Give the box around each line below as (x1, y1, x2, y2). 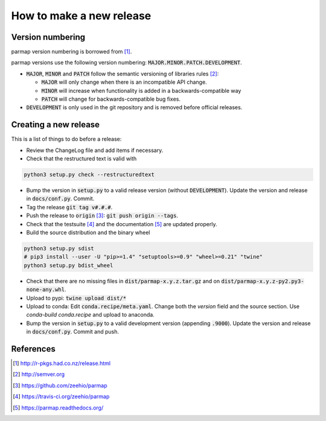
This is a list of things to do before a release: (11, 136, 122, 143)
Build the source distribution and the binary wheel (26, 229, 150, 236)
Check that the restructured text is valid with (26, 155, 137, 162)
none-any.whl (26, 286, 65, 293)
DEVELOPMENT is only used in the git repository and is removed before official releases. (26, 104, 243, 111)
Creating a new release (11, 119, 100, 130)
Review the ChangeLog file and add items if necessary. (26, 147, 164, 154)
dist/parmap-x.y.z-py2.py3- (221, 277, 304, 285)
